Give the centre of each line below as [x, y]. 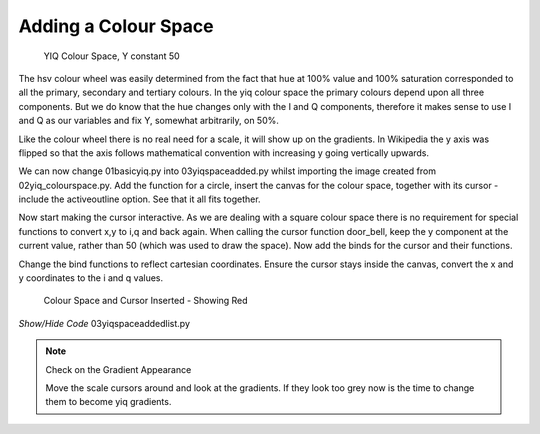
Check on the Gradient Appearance [118, 369]
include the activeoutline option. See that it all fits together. [139, 199]
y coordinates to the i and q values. [91, 278]
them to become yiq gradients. [108, 402]
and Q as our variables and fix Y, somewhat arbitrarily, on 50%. [149, 121]
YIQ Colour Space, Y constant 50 [111, 56]
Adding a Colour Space [116, 26]
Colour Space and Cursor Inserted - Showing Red [146, 301]
